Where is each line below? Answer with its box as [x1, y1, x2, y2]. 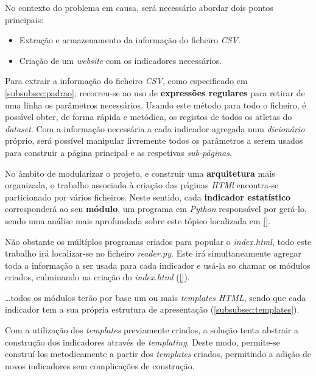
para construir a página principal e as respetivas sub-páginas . [5, 146, 232, 158]
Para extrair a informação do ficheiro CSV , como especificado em [5, 74, 248, 87]
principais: [5, 13, 44, 26]
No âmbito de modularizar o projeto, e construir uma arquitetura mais [5, 166, 275, 179]
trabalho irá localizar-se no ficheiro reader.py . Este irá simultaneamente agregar [5, 247, 301, 260]
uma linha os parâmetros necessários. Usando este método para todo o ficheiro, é [5, 98, 306, 111]
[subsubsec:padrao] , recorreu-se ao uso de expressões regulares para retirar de [5, 86, 305, 99]
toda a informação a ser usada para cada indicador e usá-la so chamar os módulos [5, 258, 311, 271]
